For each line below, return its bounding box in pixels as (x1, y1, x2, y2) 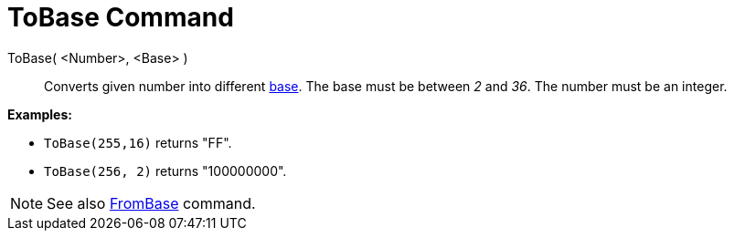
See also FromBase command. (47, 193, 256, 212)
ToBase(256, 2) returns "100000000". (44, 162, 287, 179)
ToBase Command (7, 2, 234, 33)
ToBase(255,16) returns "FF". (44, 134, 232, 150)
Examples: (7, 106, 72, 122)
